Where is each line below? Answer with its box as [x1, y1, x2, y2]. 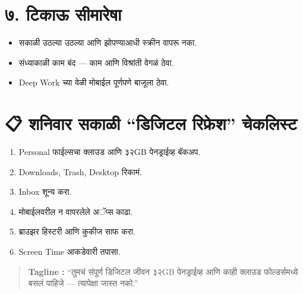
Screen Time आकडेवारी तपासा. [18, 245, 121, 257]
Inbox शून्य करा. [18, 185, 72, 198]
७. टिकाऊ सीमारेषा [5, 2, 122, 26]
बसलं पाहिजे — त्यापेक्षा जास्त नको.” [28, 277, 138, 289]
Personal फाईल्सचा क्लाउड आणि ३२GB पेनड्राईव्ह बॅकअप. [18, 146, 201, 158]
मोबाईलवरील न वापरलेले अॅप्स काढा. [18, 205, 133, 217]
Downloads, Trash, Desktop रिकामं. [18, 165, 142, 178]
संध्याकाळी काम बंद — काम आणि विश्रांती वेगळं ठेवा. [18, 56, 174, 68]
